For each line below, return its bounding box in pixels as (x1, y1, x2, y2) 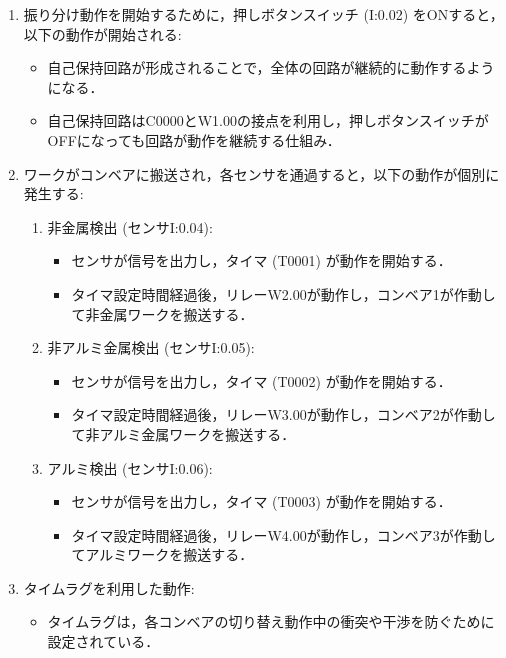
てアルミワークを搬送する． (71, 544, 254, 565)
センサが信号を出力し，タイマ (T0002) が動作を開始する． (71, 370, 452, 391)
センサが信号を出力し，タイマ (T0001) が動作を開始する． (71, 250, 452, 271)
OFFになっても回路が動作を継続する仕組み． (47, 129, 341, 150)
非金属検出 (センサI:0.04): (47, 216, 213, 237)
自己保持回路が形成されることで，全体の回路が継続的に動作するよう (47, 57, 495, 78)
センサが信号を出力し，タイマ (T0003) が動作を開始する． (71, 491, 452, 512)
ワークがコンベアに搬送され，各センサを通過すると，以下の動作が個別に (23, 163, 500, 184)
